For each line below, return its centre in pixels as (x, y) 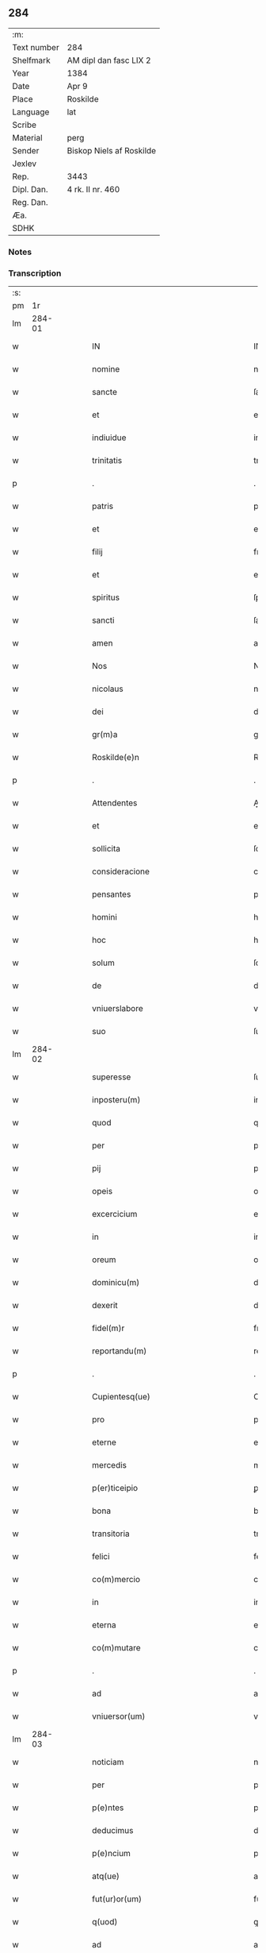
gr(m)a (105, 735)
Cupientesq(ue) (121, 1397)
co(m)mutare (116, 1648)
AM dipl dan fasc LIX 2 (109, 60)
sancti (103, 620)
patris (103, 506)
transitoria (111, 1534)
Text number (36, 47)
